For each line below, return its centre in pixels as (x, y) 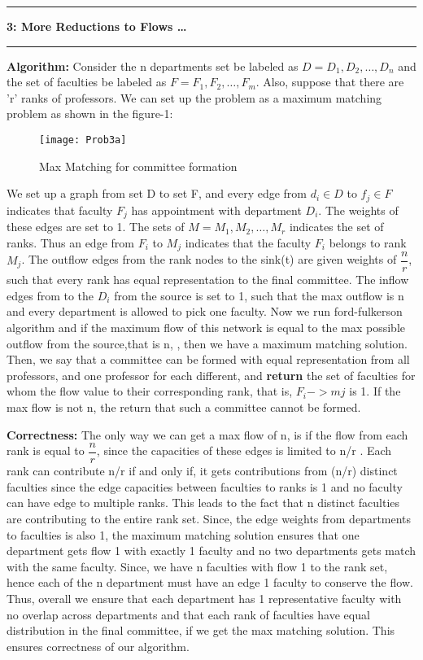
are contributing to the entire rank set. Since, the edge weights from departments (209, 519)
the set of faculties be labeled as (87, 82)
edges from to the (50, 295)
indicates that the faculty (248, 242)
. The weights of (358, 210)
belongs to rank (368, 242)
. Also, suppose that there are (330, 82)
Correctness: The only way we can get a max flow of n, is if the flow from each (207, 434)
